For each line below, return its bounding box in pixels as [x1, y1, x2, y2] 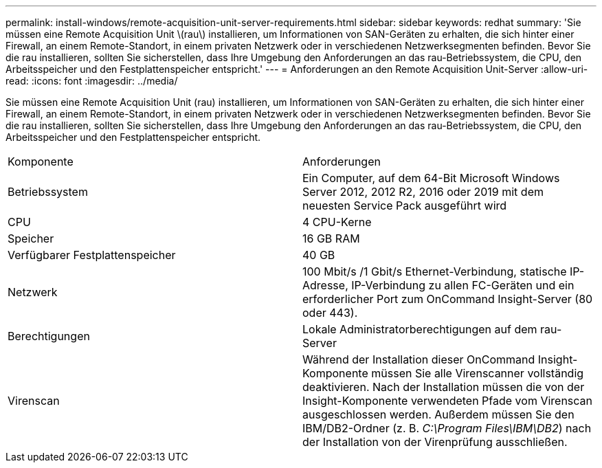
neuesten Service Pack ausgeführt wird [302, 199, 507, 212]
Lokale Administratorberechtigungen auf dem [302, 322, 537, 336]
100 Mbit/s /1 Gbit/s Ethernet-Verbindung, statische [302, 265, 567, 278]
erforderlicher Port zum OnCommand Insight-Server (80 [302, 292, 593, 306]
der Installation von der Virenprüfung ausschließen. [302, 435, 568, 449]
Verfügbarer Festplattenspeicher [8, 248, 176, 262]
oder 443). [302, 306, 358, 320]
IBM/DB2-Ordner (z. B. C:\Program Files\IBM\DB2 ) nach [302, 421, 592, 435]
